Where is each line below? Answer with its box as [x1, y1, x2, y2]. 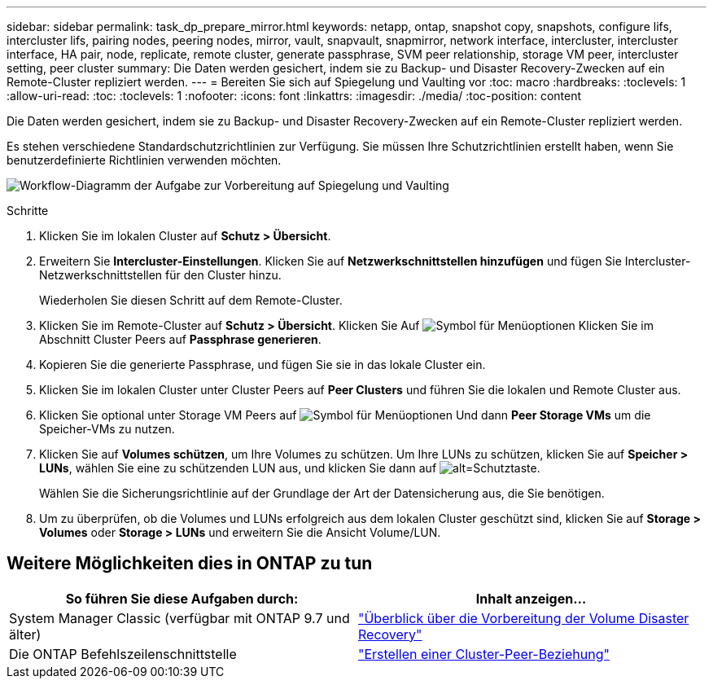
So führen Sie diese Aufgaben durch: [65, 590, 299, 607]
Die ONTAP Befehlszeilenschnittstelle [9, 645, 237, 662]
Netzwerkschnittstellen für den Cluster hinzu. [39, 268, 282, 282]
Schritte [7, 204, 49, 217]
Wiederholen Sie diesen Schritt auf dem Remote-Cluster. [39, 293, 343, 307]
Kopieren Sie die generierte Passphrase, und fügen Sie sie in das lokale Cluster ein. [39, 358, 486, 371]
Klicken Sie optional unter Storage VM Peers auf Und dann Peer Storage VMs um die [39, 408, 651, 422]
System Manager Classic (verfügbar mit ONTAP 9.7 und [9, 609, 350, 626]
